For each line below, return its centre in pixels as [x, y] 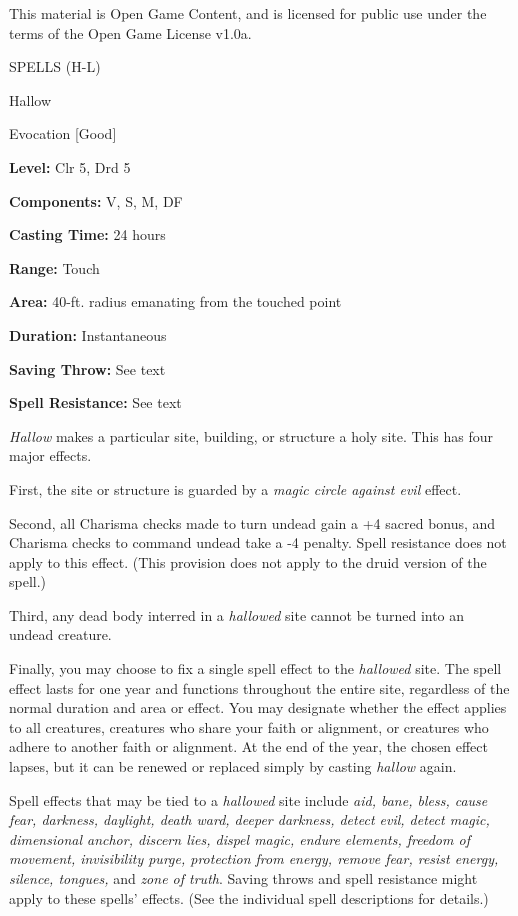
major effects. [50, 455]
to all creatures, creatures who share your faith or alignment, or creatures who [249, 726]
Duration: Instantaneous [88, 334]
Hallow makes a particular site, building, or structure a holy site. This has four [251, 435]
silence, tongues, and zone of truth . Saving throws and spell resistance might [243, 878]
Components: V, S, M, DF [96, 200]
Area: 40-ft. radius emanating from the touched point [175, 301]
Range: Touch [54, 267]
